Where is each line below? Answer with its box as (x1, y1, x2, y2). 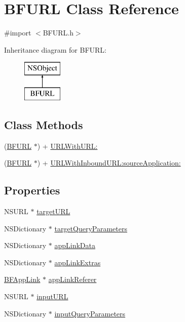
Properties (4, 182, 60, 198)
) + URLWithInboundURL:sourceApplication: (37, 157, 181, 168)
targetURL (36, 206, 70, 217)
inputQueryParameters (54, 308, 126, 318)
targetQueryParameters (54, 223, 127, 233)
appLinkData (54, 240, 95, 251)
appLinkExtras (54, 257, 101, 267)
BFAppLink (4, 274, 41, 285)
